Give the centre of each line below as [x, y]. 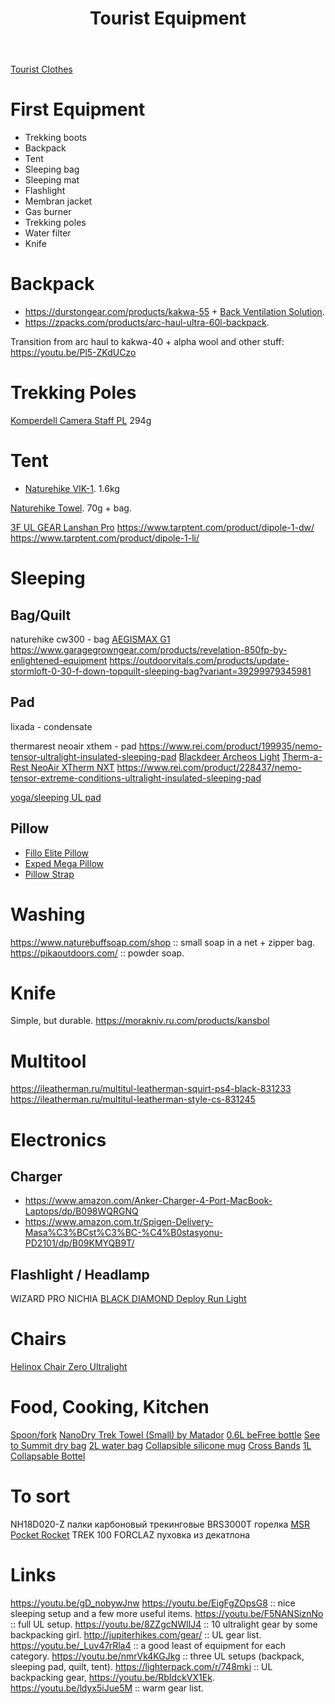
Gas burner [48, 212]
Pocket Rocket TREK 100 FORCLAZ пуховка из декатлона [130, 1535]
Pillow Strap [49, 874]
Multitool [48, 1061]
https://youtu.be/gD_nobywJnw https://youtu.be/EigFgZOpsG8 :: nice [153, 1603]
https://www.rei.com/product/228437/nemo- [209, 767]
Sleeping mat [52, 180]
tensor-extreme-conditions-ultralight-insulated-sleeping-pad [136, 778]
